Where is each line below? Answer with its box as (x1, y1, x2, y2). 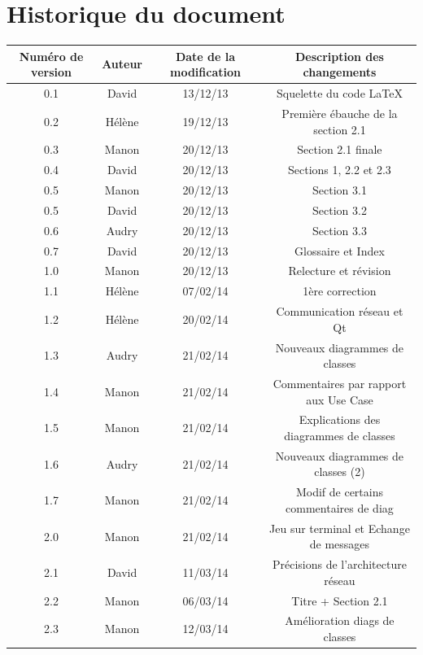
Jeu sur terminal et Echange (269, 519, 410, 536)
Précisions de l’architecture (272, 556, 407, 573)
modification (169, 63, 241, 81)
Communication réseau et (276, 303, 403, 320)
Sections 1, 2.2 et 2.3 (288, 161, 391, 178)
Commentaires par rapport (273, 374, 407, 391)
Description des (294, 47, 384, 64)
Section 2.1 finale (297, 141, 382, 158)
